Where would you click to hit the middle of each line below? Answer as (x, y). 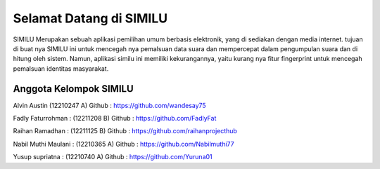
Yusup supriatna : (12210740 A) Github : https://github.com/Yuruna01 (113, 157)
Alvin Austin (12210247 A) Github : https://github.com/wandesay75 (110, 105)
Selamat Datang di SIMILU (90, 18)
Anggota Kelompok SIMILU (73, 89)
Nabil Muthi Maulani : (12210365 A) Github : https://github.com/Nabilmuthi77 (124, 144)
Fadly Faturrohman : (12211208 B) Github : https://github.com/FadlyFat (115, 119)
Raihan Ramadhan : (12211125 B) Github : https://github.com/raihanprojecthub (125, 131)
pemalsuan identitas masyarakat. (61, 68)
